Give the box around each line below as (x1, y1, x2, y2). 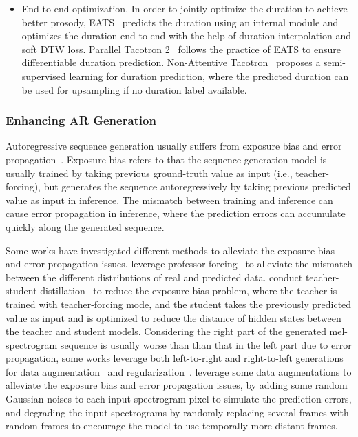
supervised (21, 68, 66, 83)
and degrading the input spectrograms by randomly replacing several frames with (6, 405, 349, 419)
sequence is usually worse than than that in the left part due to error (60, 337, 352, 352)
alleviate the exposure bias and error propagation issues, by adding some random (6, 378, 348, 392)
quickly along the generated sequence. (6, 219, 165, 234)
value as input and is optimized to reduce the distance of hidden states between (6, 310, 341, 325)
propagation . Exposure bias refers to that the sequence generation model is (6, 152, 327, 166)
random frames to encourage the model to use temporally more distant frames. (6, 418, 338, 433)
